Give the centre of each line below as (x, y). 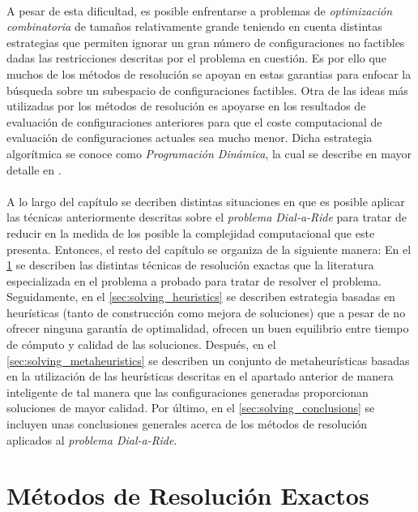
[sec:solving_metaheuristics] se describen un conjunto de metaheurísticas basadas (208, 360)
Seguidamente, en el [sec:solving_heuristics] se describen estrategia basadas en (201, 297)
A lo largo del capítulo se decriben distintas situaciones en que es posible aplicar (206, 201)
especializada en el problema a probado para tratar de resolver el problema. (194, 280)
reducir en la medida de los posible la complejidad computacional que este (191, 232)
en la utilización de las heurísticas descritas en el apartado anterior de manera (200, 376)
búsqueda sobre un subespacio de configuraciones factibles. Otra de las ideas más (207, 90)
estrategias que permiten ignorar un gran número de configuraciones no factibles (206, 42)
